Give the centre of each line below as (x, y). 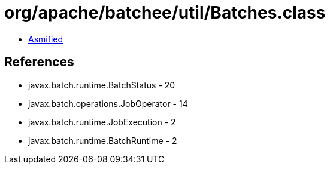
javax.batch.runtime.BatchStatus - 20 (102, 85)
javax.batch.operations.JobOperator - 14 (108, 103)
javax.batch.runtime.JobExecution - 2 (102, 122)
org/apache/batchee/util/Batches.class (165, 13)
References (39, 62)
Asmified (46, 39)
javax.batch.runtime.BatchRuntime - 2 (103, 140)
